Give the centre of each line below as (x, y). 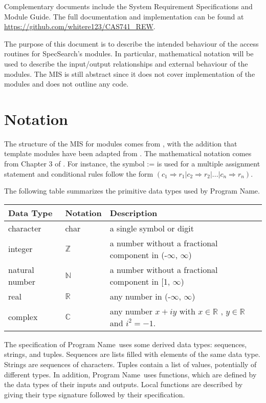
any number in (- (140, 296)
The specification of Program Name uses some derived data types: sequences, (126, 344)
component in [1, (140, 281)
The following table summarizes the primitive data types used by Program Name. (132, 191)
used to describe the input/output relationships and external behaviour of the (126, 63)
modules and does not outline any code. (66, 84)
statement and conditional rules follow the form (79, 173)
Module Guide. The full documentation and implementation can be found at (124, 16)
